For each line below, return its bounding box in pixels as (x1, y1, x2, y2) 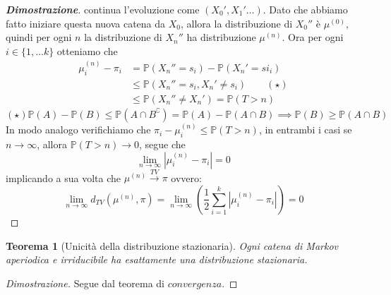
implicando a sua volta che (6, 170, 121, 185)
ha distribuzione (186, 30, 256, 44)
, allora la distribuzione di (181, 16, 293, 30)
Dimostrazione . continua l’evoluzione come (6, 2, 200, 16)
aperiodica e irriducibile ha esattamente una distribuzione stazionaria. (6, 252, 308, 267)
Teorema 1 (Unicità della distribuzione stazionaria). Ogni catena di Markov (6, 238, 338, 253)
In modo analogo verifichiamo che (6, 122, 151, 137)
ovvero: (171, 170, 202, 185)
